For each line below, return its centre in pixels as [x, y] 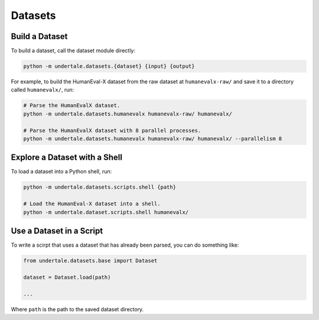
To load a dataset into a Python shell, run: [61, 172]
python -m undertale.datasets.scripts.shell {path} [100, 187]
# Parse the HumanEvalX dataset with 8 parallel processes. [112, 130]
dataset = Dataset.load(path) [67, 277]
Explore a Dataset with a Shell [66, 158]
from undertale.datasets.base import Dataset [90, 261]
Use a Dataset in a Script [57, 231]
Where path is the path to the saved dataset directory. [77, 309]
